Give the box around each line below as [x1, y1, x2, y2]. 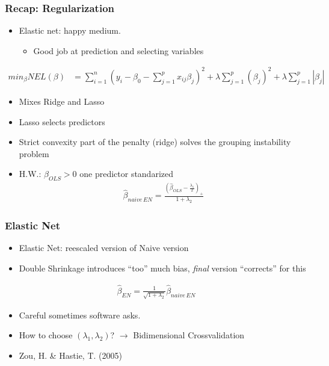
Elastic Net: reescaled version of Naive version [19, 241, 189, 254]
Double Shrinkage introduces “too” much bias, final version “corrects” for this [19, 262, 306, 274]
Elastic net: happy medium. [19, 24, 121, 37]
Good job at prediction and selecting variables [33, 44, 204, 57]
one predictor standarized [79, 167, 174, 180]
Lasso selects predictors [19, 115, 105, 128]
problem [19, 147, 49, 160]
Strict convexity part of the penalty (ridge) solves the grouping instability [19, 135, 291, 148]
